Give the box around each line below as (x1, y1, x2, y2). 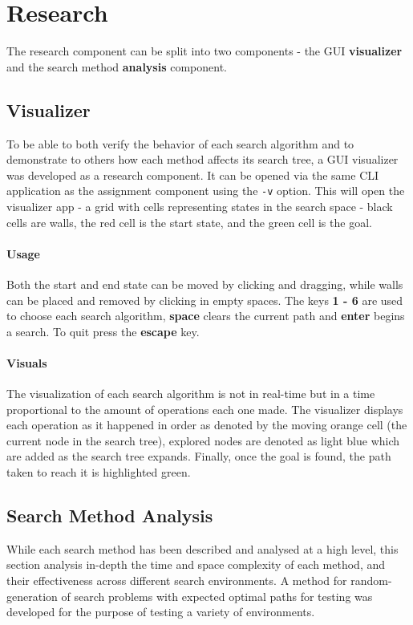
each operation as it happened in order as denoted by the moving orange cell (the (6, 416, 407, 433)
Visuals (6, 354, 47, 371)
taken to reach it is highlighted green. (6, 464, 191, 481)
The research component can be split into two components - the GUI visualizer (6, 43, 403, 59)
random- (350, 572, 392, 589)
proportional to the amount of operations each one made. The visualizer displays (6, 400, 403, 417)
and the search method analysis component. (6, 58, 227, 75)
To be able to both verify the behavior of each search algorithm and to (6, 135, 354, 152)
